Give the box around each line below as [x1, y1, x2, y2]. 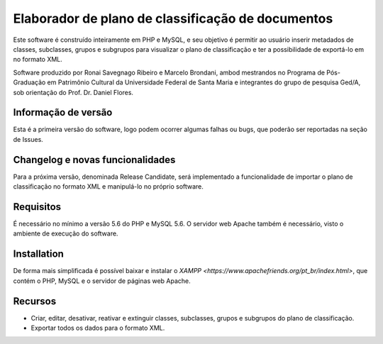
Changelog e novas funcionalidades [13, 153, 176, 166]
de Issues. [13, 135, 44, 143]
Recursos [13, 295, 57, 307]
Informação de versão [13, 106, 113, 118]
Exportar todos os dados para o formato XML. [30, 323, 165, 332]
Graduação [13, 78, 46, 87]
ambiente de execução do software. [13, 229, 118, 238]
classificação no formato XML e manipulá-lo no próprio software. [13, 182, 204, 191]
